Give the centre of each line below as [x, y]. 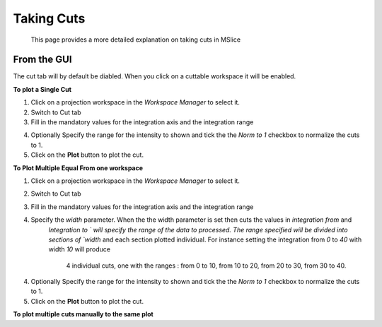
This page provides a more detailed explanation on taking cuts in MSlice [135, 40]
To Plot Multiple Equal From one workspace [78, 168]
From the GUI [42, 60]
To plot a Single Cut [42, 89]
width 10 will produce [80, 249]
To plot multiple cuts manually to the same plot [83, 314]
